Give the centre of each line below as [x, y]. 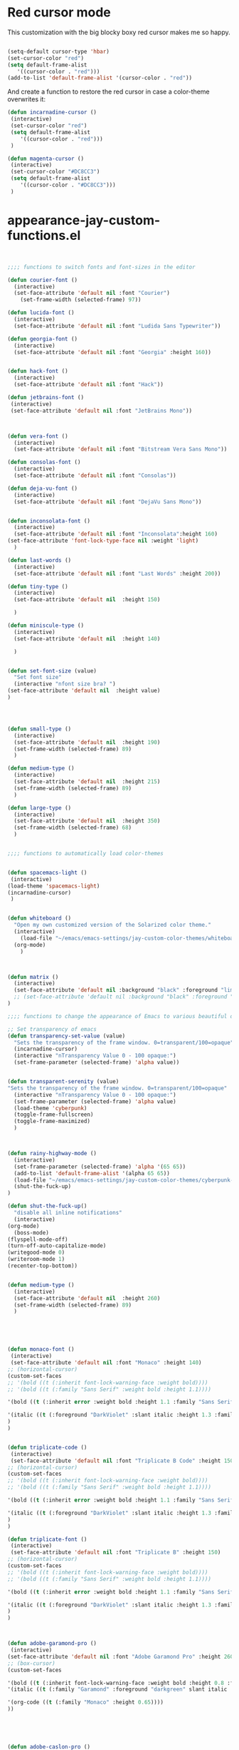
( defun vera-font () [38, 436]
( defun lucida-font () [41, 313]
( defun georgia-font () [43, 339]
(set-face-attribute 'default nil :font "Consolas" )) [95, 476]
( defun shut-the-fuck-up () [47, 1206]
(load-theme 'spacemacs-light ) [54, 886]
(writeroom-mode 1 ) [36, 1259]
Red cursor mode [59, 12]
